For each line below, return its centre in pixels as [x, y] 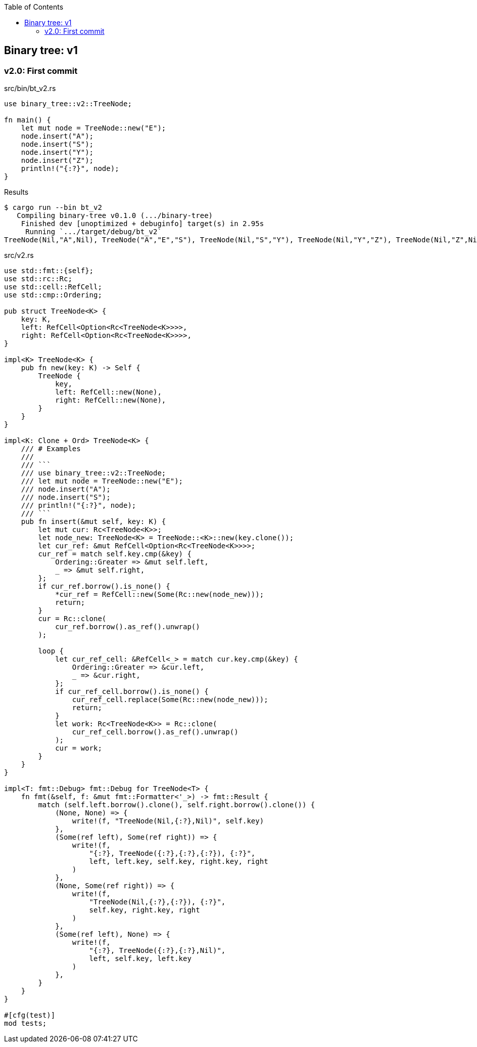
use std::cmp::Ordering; [53, 295]
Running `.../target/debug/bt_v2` [93, 232]
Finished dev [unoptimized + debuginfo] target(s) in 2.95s [142, 224]
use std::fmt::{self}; [49, 271]
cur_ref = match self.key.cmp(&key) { [115, 554]
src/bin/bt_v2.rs [30, 89]
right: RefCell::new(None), [111, 400]
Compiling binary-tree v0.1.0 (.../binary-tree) [115, 216]
